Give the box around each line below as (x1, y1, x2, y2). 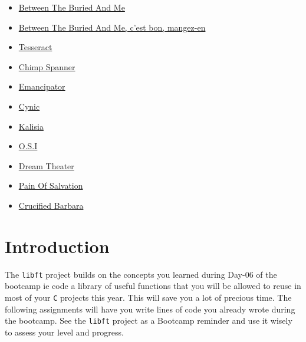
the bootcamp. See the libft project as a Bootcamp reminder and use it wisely (5, 314, 292, 327)
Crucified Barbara (18, 199, 84, 211)
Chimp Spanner (18, 60, 75, 73)
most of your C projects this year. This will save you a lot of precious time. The (5, 291, 292, 303)
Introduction (5, 234, 110, 258)
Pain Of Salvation (18, 179, 83, 192)
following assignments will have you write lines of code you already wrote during (5, 302, 295, 315)
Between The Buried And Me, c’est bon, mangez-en (18, 21, 206, 33)
